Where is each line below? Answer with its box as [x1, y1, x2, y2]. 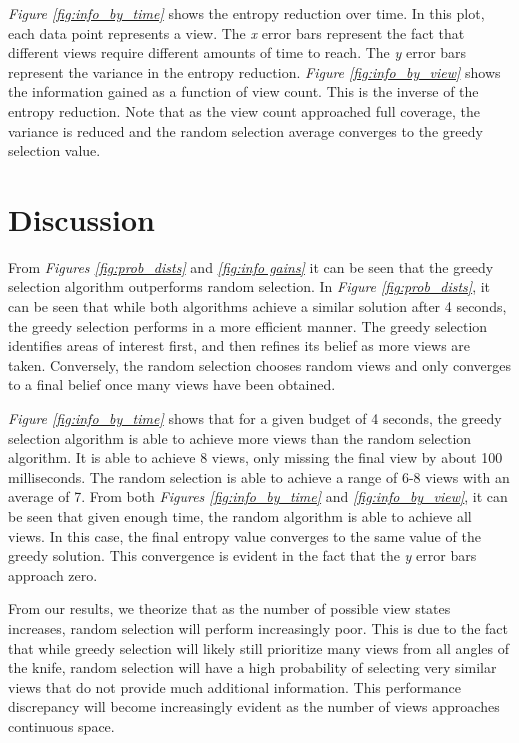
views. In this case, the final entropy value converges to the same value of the [8, 525, 481, 546]
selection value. [8, 140, 101, 161]
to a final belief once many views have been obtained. [8, 374, 336, 395]
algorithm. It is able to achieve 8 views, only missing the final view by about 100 [8, 447, 503, 468]
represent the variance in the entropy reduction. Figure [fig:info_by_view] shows [8, 61, 501, 82]
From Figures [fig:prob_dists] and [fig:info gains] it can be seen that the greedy [8, 256, 494, 277]
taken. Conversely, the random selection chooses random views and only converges [8, 354, 512, 375]
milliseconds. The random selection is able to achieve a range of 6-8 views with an [8, 466, 510, 487]
